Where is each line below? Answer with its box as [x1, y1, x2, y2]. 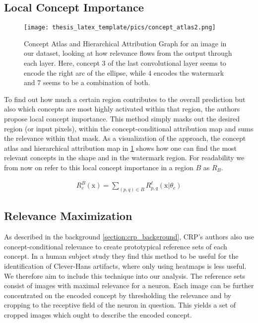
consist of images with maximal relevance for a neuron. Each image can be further [4, 280, 254, 291]
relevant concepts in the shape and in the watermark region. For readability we [4, 152, 245, 163]
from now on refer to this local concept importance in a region [4, 162, 193, 172]
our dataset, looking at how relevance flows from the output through [24, 48, 232, 58]
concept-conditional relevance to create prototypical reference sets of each [4, 241, 227, 251]
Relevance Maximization [4, 208, 132, 223]
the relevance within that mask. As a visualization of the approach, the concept [4, 133, 246, 143]
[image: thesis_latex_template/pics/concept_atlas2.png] [24, 24, 216, 31]
